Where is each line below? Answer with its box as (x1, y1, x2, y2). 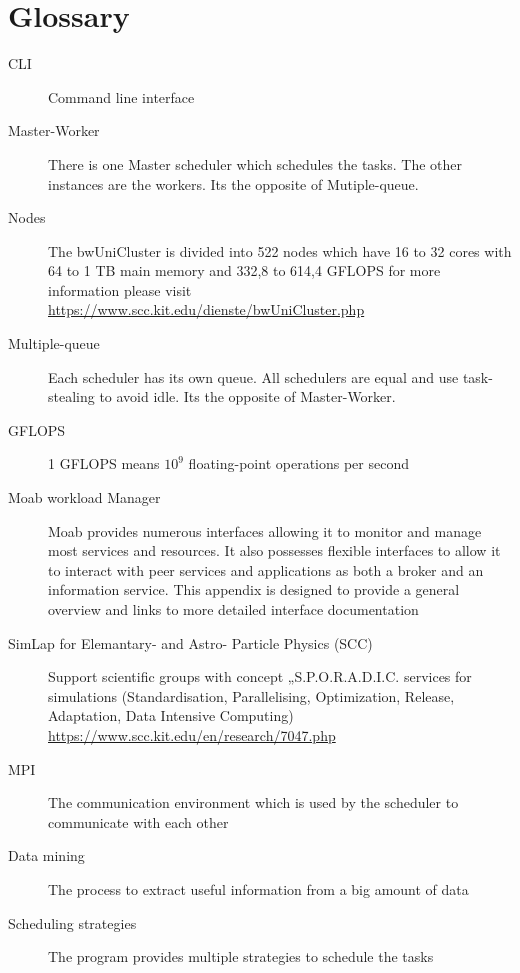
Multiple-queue (8, 333, 100, 354)
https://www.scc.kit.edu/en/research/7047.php (48, 724, 336, 745)
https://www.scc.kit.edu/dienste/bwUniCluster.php (48, 299, 365, 320)
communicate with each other (48, 811, 229, 832)
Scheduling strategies (8, 912, 137, 933)
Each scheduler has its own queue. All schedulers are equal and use (48, 366, 459, 387)
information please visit (48, 279, 192, 300)
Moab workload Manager (8, 487, 161, 508)
